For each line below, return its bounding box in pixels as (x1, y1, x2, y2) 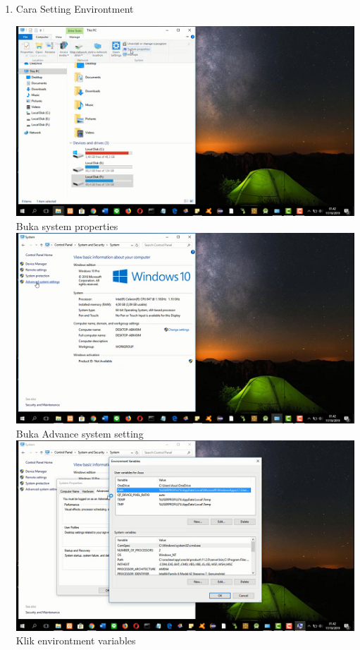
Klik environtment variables (15, 633, 136, 648)
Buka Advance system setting (15, 426, 144, 440)
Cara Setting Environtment (15, 1, 134, 16)
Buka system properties (15, 218, 118, 233)
